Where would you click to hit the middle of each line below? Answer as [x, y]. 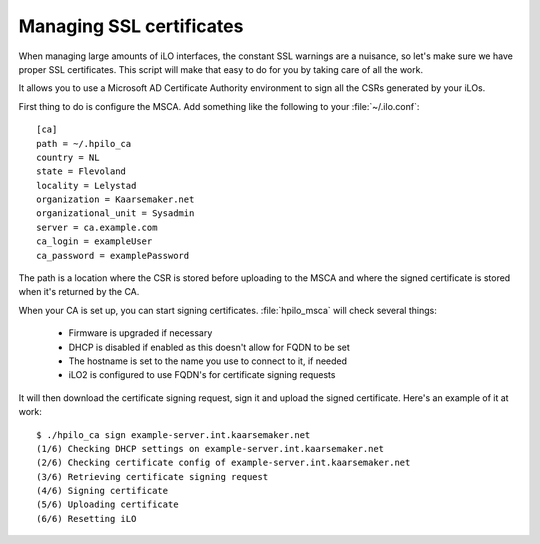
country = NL [68, 157]
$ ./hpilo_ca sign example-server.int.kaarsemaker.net [173, 434]
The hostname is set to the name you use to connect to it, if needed [208, 361]
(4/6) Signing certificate [102, 491]
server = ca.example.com [97, 227]
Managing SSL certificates [131, 26]
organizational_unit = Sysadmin [115, 213]
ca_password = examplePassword [113, 255]
